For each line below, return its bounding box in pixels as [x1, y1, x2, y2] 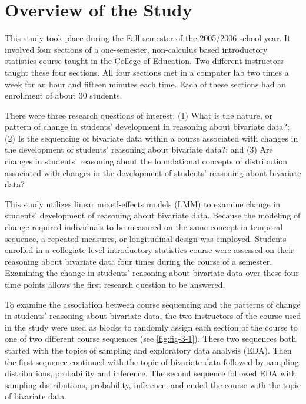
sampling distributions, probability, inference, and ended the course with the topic [5, 378, 301, 390]
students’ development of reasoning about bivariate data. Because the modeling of [5, 209, 301, 221]
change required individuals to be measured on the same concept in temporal [5, 221, 283, 233]
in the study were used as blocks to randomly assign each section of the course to [5, 321, 298, 333]
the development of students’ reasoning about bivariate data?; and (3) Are [5, 143, 273, 156]
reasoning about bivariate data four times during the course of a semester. [5, 255, 272, 267]
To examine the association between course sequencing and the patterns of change [5, 298, 301, 310]
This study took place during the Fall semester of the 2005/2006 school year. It [5, 32, 291, 44]
